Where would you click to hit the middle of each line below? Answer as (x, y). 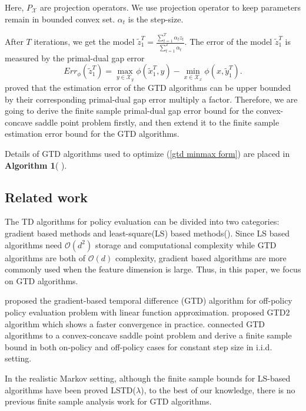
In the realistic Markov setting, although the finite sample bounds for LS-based (148, 378)
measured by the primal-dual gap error (75, 57)
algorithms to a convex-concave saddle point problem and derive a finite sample (148, 335)
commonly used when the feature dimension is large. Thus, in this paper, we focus (153, 269)
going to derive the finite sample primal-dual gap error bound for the (129, 111)
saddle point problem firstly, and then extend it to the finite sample (157, 122)
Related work (46, 197)
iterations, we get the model (84, 42)
